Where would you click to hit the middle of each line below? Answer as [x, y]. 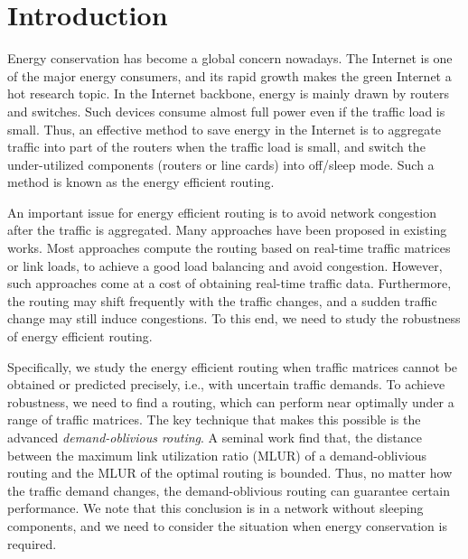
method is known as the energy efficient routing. [141, 182]
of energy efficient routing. [80, 336]
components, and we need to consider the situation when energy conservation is [227, 525]
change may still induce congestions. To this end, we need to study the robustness [234, 318]
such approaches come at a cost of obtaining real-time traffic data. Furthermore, [229, 283]
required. [32, 543]
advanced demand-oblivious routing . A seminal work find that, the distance [215, 437]
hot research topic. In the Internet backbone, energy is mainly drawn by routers [228, 93]
